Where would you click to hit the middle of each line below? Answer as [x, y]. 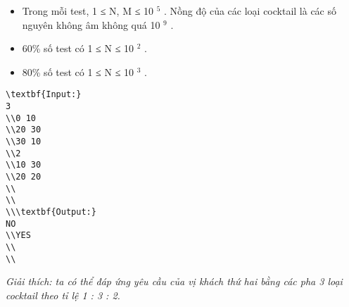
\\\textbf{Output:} [51, 212]
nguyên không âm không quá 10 [91, 24]
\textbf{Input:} [44, 95]
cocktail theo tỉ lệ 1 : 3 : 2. [63, 295]
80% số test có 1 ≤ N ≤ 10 [78, 71]
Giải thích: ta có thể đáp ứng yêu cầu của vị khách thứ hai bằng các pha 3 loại [174, 281]
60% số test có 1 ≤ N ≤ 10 [78, 48]
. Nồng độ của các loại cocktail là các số [250, 11]
